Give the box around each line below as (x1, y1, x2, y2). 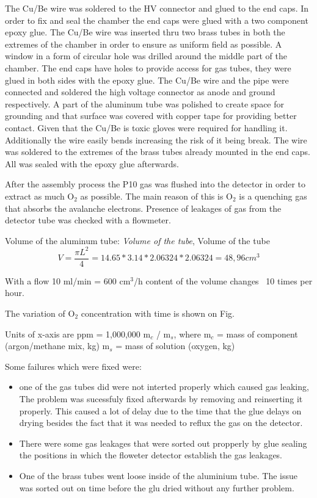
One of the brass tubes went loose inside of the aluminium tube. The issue (19, 469, 297, 482)
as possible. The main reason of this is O (80, 189, 233, 202)
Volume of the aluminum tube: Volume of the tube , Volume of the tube (5, 234, 270, 247)
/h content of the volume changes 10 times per (134, 274, 313, 287)
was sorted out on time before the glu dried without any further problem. (19, 481, 294, 494)
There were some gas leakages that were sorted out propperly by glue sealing (19, 436, 307, 449)
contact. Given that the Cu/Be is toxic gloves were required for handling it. (5, 121, 288, 134)
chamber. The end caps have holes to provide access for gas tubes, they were (5, 61, 291, 74)
